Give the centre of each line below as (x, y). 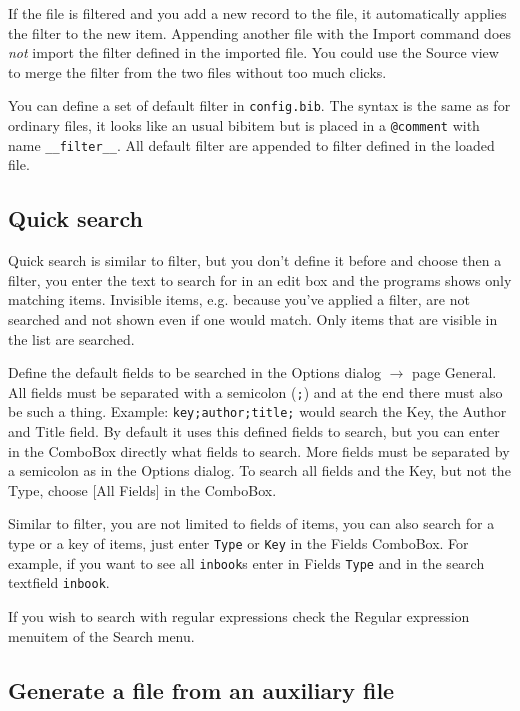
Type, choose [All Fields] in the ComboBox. (142, 489)
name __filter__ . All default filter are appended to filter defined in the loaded (251, 144)
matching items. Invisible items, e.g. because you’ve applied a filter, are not (239, 299)
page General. (454, 372)
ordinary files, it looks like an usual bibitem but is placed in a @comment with (244, 125)
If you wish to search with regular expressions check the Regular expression (239, 615)
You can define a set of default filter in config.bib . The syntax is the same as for (259, 105)
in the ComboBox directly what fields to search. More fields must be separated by (259, 450)
